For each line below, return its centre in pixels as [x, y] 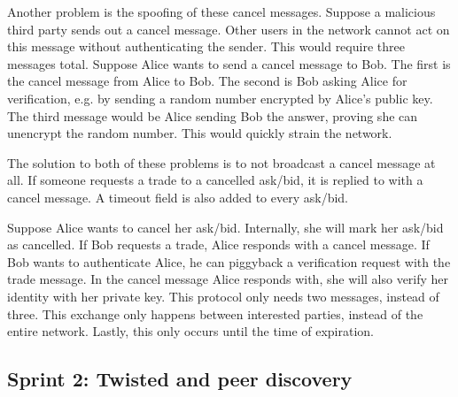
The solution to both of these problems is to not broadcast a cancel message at [221, 162]
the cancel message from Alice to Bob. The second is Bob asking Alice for [207, 81]
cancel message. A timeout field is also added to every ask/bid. [178, 197]
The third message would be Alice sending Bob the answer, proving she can [213, 115]
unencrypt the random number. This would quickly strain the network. [200, 133]
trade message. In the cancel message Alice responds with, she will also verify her [228, 279]
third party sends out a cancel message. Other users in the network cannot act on [229, 29]
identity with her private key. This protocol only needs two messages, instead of [223, 296]
